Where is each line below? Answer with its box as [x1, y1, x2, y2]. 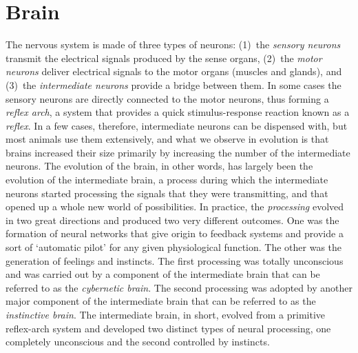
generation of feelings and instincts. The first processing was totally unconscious [6, 253, 344, 268]
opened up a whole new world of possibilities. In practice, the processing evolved [6, 199, 344, 214]
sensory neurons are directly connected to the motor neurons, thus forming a [6, 91, 329, 105]
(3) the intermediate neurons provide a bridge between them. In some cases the [6, 77, 341, 92]
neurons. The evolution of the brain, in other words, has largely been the [6, 159, 313, 173]
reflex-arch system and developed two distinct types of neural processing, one [6, 321, 331, 335]
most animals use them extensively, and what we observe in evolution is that [6, 132, 329, 146]
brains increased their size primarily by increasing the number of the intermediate [6, 145, 350, 159]
